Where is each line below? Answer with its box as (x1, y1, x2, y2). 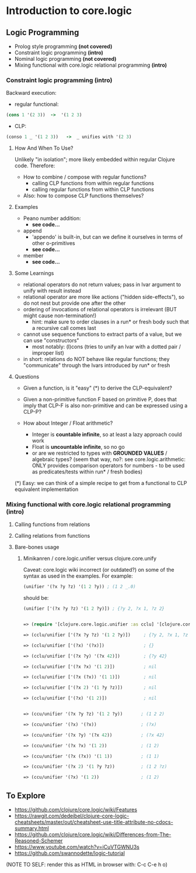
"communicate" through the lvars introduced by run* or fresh (23, 362, 170, 369)
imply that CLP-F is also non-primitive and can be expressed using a (23, 402, 188, 409)
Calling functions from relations (14, 521, 90, 528)
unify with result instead (23, 287, 82, 294)
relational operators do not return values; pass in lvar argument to (23, 281, 181, 288)
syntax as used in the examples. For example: (23, 572, 133, 580)
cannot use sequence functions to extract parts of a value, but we (23, 331, 182, 338)
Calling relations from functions (14, 532, 90, 539)
